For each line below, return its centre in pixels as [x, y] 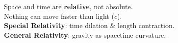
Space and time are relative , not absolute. [68, 6]
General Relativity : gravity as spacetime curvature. [85, 35]
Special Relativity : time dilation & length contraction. [89, 25]
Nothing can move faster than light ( [59, 16]
